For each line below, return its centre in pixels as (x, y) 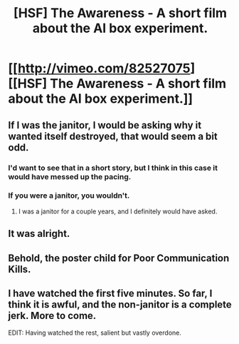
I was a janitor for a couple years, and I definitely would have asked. (118, 211)
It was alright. (39, 234)
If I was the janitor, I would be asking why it (105, 125)
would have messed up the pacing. (70, 176)
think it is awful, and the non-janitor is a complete (120, 304)
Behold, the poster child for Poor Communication (119, 258)
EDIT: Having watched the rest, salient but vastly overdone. (95, 333)
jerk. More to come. (52, 315)
